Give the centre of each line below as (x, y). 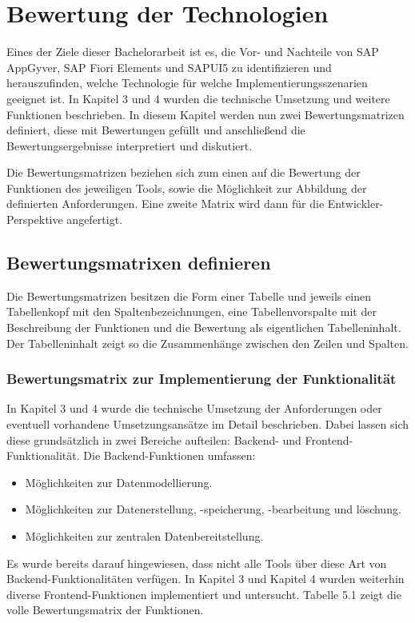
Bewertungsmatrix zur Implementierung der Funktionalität (202, 379)
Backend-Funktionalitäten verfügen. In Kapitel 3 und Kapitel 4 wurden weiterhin (206, 579)
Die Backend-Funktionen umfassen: (170, 455)
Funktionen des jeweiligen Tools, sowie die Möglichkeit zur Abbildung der (187, 188)
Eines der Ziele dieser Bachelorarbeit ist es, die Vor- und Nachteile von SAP (193, 52)
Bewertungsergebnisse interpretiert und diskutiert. (130, 145)
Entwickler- (355, 204)
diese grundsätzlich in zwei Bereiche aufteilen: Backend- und (154, 439)
